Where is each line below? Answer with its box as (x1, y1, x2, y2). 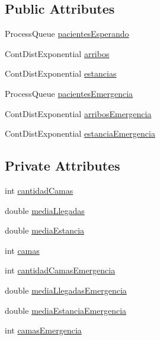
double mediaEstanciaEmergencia (5, 304, 127, 316)
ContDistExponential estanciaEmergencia (5, 127, 155, 140)
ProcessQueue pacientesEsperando (5, 27, 129, 40)
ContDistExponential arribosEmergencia (5, 107, 152, 119)
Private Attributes (5, 156, 120, 175)
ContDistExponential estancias (5, 67, 117, 80)
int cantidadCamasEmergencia (5, 264, 116, 276)
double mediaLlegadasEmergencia (5, 284, 127, 296)
